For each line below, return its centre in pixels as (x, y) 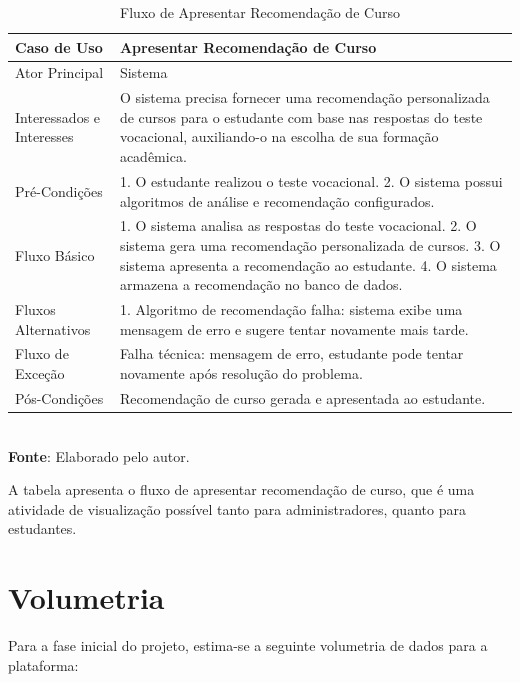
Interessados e (58, 116)
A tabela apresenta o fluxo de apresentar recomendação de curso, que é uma (241, 489)
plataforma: (43, 664)
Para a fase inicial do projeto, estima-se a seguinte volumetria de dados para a (248, 645)
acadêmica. (153, 156)
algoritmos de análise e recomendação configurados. (277, 200)
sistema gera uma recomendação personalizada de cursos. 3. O (310, 244)
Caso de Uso (59, 46)
